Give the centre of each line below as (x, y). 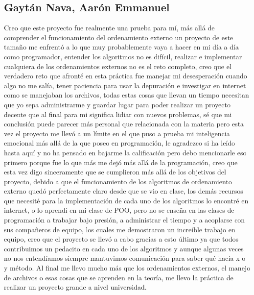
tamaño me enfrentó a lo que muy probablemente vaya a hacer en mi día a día (121, 47)
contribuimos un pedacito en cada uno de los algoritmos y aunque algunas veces (124, 248)
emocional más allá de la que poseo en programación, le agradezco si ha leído (120, 143)
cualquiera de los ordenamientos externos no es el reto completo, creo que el (118, 66)
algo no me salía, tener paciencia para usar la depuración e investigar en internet (125, 85)
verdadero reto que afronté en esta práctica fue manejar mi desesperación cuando (126, 76)
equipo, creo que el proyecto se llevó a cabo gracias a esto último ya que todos (121, 239)
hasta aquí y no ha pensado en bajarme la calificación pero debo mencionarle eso (125, 152)
